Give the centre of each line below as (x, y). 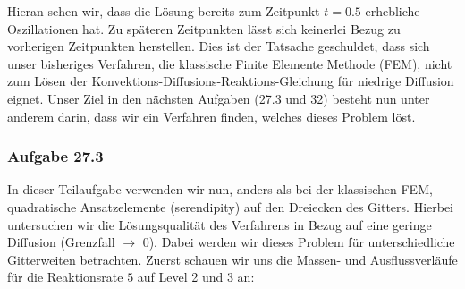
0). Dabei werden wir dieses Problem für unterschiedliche (299, 242)
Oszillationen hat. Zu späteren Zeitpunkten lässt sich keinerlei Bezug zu (204, 28)
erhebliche (393, 11)
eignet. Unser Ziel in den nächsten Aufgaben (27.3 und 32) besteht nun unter (219, 98)
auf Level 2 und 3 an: (196, 277)
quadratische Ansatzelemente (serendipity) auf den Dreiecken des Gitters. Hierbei (231, 206)
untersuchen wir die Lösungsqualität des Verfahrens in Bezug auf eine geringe (220, 224)
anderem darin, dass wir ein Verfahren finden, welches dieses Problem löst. (211, 116)
